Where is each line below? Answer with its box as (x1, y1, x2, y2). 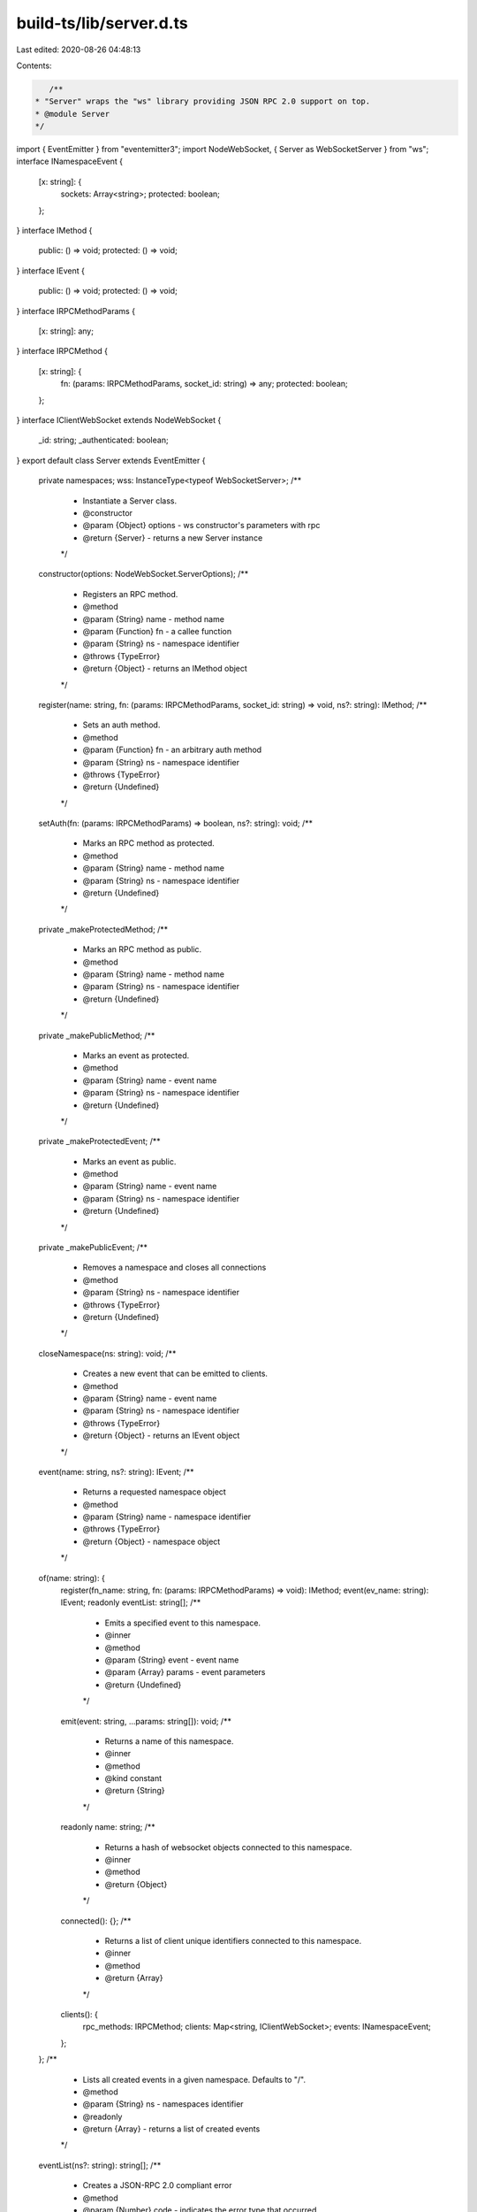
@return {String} (104, 1786, 165, 1796)
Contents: (16, 60, 52, 71)
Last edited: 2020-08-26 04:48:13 (16, 44, 141, 55)
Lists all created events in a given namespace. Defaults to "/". (82, 2074, 307, 2085)
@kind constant (104, 1773, 163, 1784)
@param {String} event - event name (104, 1655, 239, 1665)
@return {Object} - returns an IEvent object (82, 1430, 240, 1441)
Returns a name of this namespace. (104, 1735, 234, 1747)
